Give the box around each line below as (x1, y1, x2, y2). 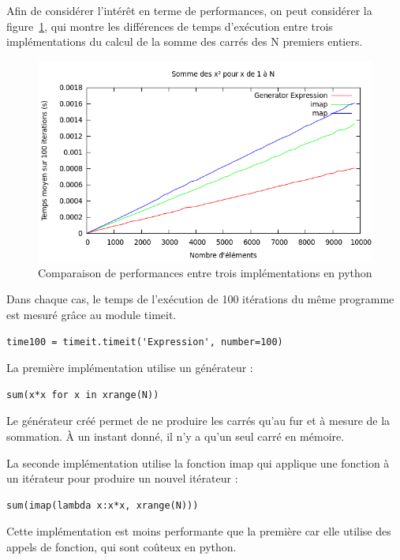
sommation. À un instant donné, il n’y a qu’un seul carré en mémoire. (6, 427, 345, 444)
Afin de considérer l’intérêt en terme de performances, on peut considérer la (6, 2, 372, 18)
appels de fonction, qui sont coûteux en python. (6, 538, 237, 554)
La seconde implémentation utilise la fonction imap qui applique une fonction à (6, 454, 390, 471)
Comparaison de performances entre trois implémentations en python (38, 264, 372, 280)
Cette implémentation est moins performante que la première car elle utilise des (6, 523, 391, 539)
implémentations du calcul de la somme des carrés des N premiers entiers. (6, 33, 363, 50)
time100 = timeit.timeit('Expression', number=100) (6, 336, 283, 348)
